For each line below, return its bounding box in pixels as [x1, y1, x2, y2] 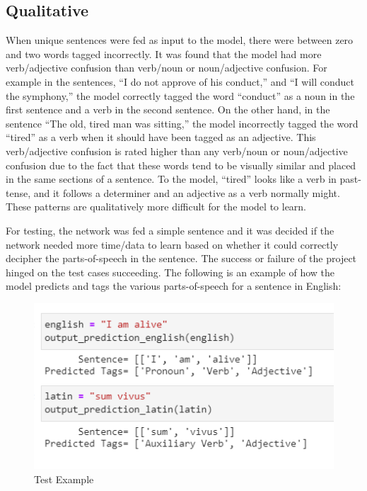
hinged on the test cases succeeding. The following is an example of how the [6, 264, 335, 279]
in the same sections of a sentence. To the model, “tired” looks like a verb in [6, 171, 337, 186]
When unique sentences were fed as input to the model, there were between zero [6, 33, 354, 47]
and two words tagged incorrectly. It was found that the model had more [6, 46, 322, 61]
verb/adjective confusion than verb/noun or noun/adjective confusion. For [6, 60, 327, 75]
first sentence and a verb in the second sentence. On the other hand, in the [6, 102, 330, 117]
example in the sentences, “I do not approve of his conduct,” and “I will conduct [6, 74, 354, 89]
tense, [6, 185, 31, 200]
